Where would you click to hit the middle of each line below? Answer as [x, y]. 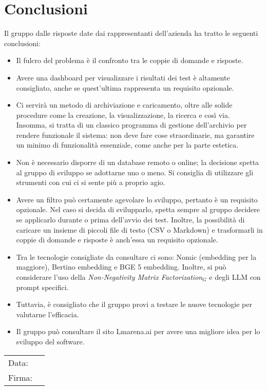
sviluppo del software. [50, 341]
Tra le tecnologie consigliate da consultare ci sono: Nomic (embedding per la [136, 256]
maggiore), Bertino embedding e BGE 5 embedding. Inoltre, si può [121, 267]
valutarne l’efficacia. [47, 314]
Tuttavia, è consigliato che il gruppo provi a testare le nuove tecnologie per [134, 304]
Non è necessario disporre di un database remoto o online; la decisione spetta [138, 162]
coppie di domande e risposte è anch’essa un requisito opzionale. [117, 240]
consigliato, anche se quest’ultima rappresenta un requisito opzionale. [125, 87]
